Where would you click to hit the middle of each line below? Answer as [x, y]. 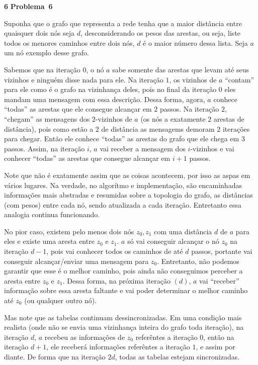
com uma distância [183, 231]
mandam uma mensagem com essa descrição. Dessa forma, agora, [105, 99]
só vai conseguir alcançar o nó [173, 241]
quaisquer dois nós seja [39, 33]
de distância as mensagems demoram [158, 128]
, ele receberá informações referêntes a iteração [118, 347]
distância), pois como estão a [49, 128]
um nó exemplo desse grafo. [47, 53]
